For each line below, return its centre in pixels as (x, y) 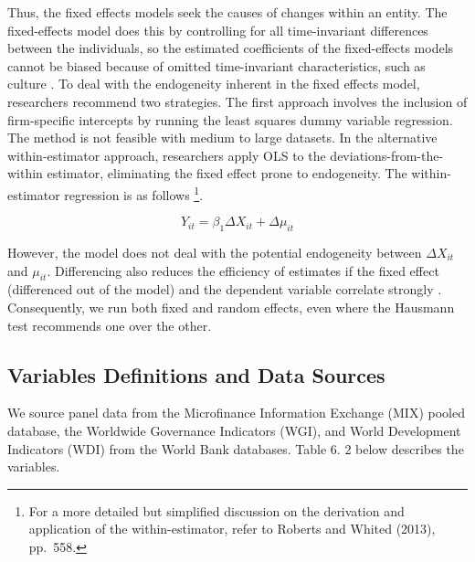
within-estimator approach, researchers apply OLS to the (167, 155)
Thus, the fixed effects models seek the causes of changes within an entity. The (227, 12)
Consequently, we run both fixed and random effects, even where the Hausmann (231, 307)
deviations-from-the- (387, 155)
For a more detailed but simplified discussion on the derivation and (216, 510)
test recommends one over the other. (110, 325)
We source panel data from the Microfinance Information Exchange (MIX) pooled (236, 413)
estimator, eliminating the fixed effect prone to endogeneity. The (227, 173)
